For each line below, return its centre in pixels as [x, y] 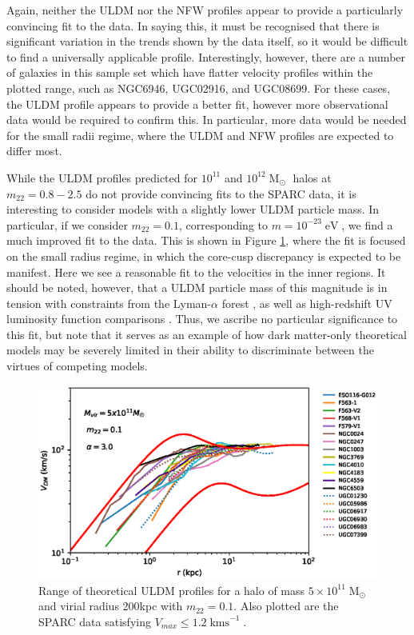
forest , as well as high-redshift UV [307, 303]
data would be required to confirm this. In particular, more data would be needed [207, 120]
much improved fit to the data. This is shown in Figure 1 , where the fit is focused [206, 240]
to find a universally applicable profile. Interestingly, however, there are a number [206, 56]
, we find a [367, 224]
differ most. [34, 151]
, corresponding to [223, 224]
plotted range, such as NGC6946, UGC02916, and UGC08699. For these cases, [199, 88]
